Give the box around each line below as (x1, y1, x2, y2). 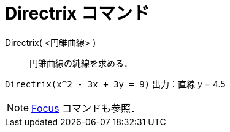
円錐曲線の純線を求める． (29, 57, 132, 68)
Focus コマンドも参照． (31, 101, 141, 114)
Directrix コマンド (5, 3, 150, 24)
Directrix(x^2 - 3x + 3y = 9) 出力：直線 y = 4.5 (5, 78, 226, 89)
